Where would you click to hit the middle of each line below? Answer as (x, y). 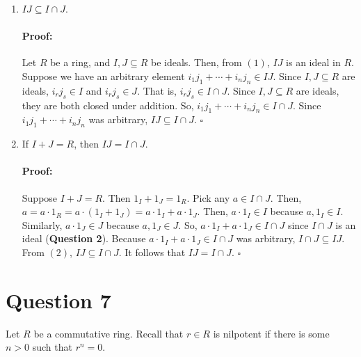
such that (52, 347)
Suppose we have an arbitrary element (103, 76)
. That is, (157, 90)
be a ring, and (80, 62)
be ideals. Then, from (196, 62)
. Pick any (208, 197)
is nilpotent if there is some (271, 333)
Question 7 (58, 300)
